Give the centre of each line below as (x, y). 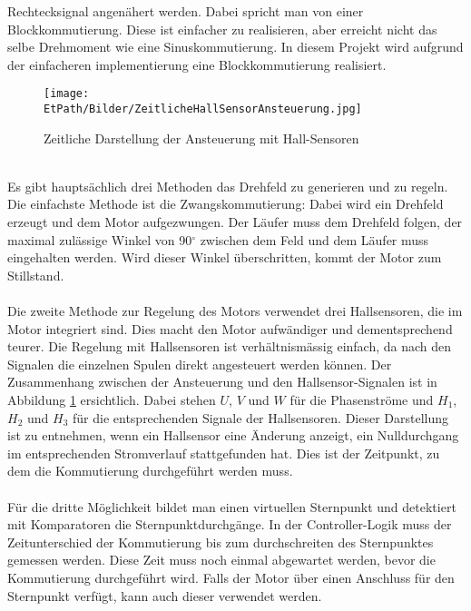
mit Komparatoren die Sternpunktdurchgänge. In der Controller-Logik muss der (230, 524)
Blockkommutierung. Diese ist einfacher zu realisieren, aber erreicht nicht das (222, 29)
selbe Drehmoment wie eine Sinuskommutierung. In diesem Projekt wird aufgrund (235, 47)
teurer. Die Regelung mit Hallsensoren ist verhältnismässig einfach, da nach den (230, 346)
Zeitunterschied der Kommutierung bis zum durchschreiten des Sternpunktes (221, 542)
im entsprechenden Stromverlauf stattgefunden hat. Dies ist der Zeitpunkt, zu (224, 453)
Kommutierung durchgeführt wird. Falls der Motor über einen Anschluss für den (231, 577)
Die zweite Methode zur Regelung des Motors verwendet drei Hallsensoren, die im (235, 311)
